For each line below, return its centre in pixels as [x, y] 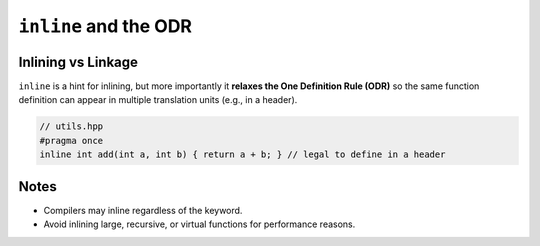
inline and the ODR [105, 26]
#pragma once [71, 140]
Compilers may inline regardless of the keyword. [143, 210]
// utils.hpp [71, 126]
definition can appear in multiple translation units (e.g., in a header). [158, 100]
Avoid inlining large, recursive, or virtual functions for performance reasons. [199, 224]
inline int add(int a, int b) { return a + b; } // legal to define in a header [242, 154]
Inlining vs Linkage [78, 61]
